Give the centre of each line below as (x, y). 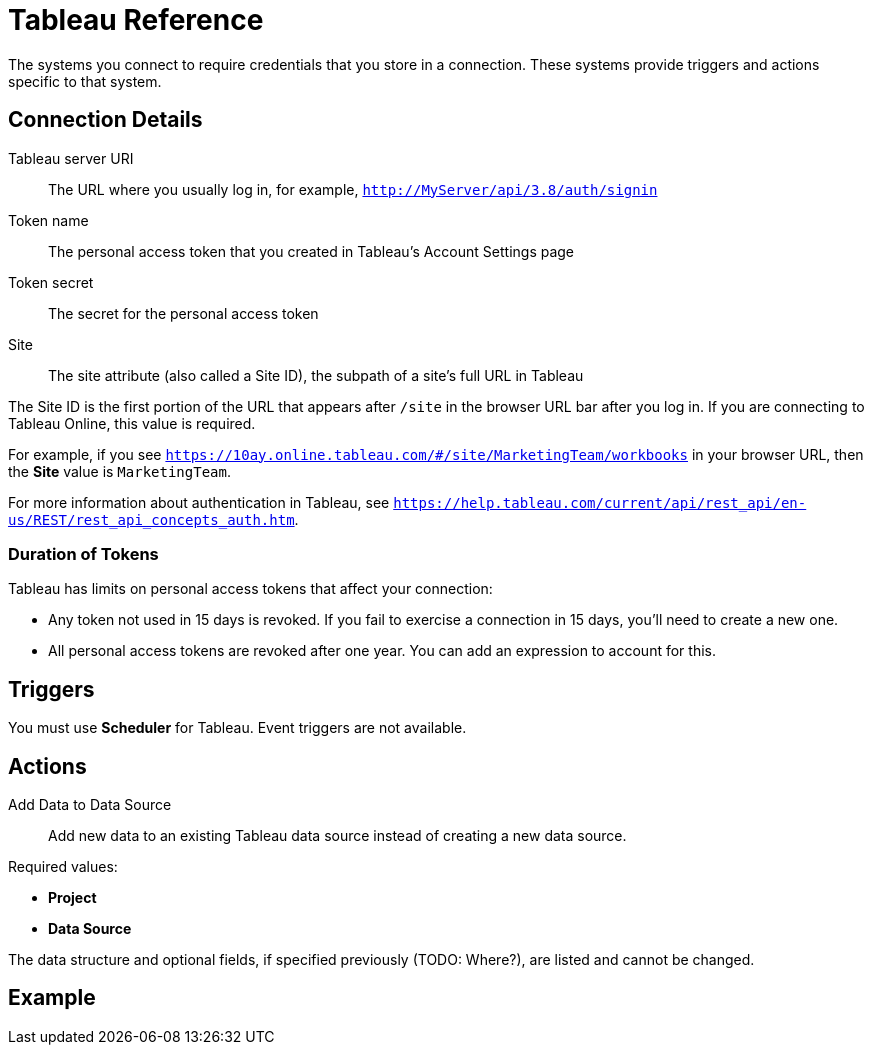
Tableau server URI (71, 158)
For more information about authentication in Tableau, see (199, 502)
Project (72, 898)
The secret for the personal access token (183, 313)
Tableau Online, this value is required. (132, 423)
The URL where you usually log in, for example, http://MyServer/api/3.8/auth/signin (353, 189)
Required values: (63, 867)
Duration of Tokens (83, 553)
